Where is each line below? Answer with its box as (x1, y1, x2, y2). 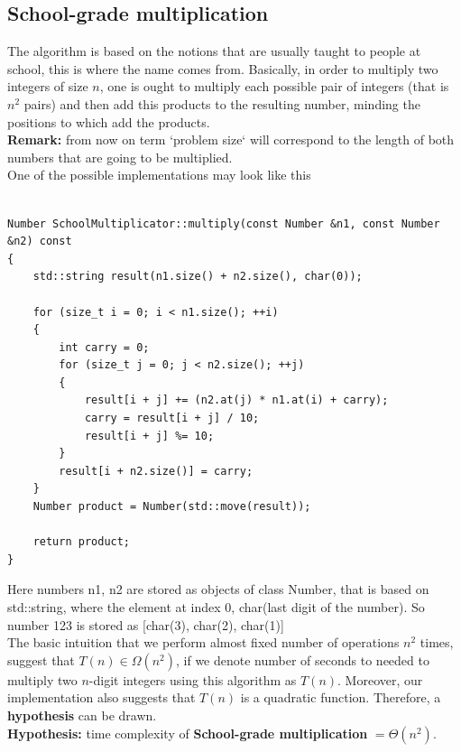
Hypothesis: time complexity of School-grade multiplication (7, 723, 368, 742)
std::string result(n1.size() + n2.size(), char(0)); (32, 270, 363, 283)
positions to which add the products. (7, 112, 210, 131)
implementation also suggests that (7, 688, 196, 707)
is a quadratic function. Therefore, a (240, 688, 441, 707)
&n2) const (7, 235, 72, 248)
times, (420, 633, 454, 652)
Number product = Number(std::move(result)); (32, 500, 311, 514)
